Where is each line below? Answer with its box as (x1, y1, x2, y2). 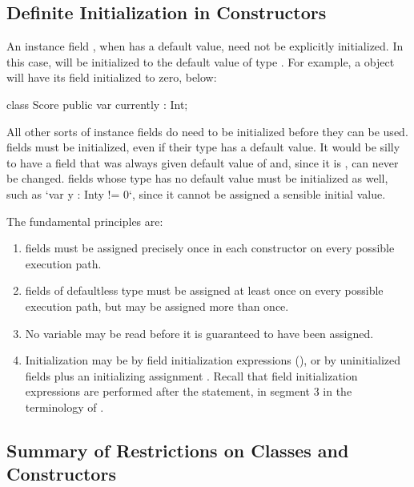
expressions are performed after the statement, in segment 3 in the (25, 383, 352, 400)
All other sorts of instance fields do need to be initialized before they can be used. (6, 123, 408, 139)
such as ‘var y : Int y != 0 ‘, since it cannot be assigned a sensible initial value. (6, 185, 386, 202)
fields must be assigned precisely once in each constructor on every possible (25, 239, 395, 256)
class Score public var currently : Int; (6, 95, 188, 112)
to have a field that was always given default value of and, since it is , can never (6, 154, 399, 171)
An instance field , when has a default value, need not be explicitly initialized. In (6, 38, 404, 54)
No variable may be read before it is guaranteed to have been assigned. (25, 324, 374, 341)
